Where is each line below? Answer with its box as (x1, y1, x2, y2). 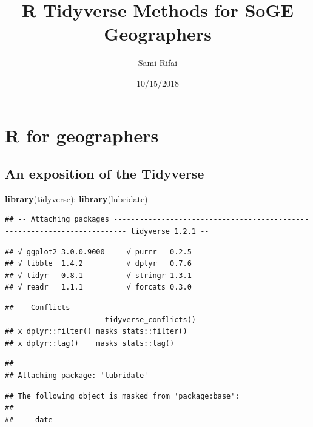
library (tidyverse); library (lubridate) (5, 192, 148, 205)
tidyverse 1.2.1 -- (130, 227, 209, 236)
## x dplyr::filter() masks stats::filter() (5, 327, 187, 336)
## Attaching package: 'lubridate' (5, 371, 149, 380)
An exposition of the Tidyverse (5, 164, 204, 183)
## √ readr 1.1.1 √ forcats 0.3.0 (5, 283, 192, 292)
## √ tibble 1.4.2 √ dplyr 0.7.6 (5, 259, 192, 268)
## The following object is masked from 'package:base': (5, 391, 240, 400)
